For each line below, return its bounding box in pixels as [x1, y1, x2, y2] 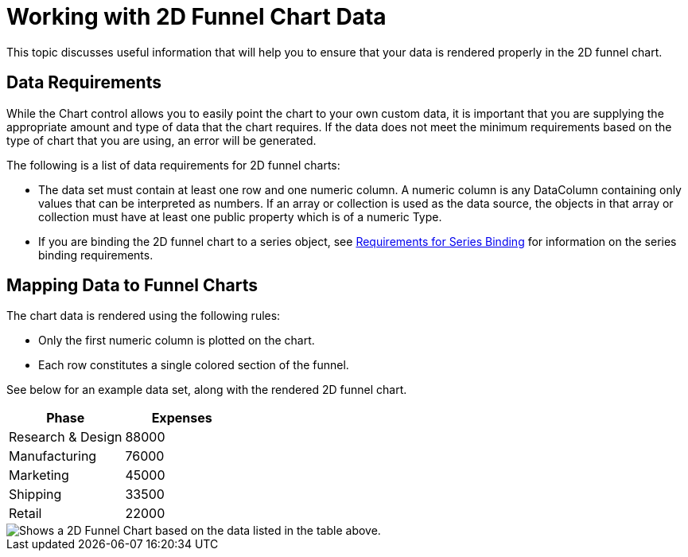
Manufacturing [9, 448, 97, 465]
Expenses [151, 410, 212, 427]
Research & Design [9, 429, 122, 446]
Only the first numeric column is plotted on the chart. [38, 333, 315, 348]
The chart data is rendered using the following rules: [6, 309, 281, 323]
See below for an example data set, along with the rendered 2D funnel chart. [6, 383, 407, 397]
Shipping [9, 486, 62, 503]
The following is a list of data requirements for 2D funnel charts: [6, 158, 340, 172]
